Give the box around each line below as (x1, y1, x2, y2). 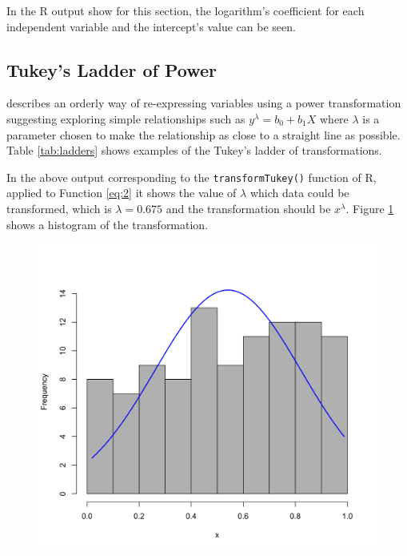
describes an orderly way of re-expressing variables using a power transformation (6, 95, 401, 111)
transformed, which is (6, 200, 112, 217)
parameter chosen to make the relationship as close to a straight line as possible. (6, 126, 401, 143)
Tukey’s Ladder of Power (6, 57, 217, 82)
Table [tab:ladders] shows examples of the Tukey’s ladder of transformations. (6, 142, 382, 159)
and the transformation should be (166, 200, 331, 217)
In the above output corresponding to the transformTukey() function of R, (6, 168, 377, 185)
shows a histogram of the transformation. (6, 216, 209, 232)
